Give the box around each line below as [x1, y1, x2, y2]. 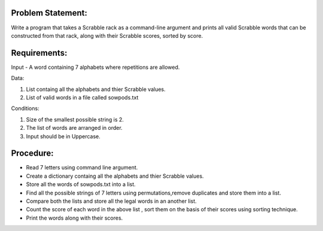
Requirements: [11, 48, 68, 58]
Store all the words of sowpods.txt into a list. [26, 181, 136, 188]
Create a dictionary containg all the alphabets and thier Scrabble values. [26, 172, 204, 180]
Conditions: [11, 105, 39, 112]
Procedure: [11, 148, 54, 159]
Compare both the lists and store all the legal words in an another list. [26, 197, 197, 205]
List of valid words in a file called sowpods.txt [26, 93, 139, 101]
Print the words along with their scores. [26, 214, 123, 221]
